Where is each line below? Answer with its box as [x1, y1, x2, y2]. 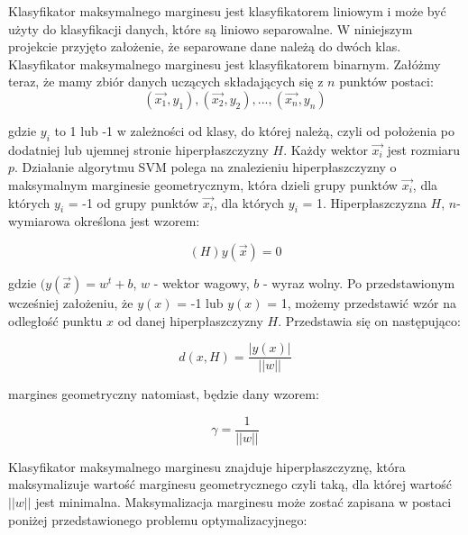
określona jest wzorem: [74, 212, 200, 231]
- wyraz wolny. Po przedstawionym [262, 273, 455, 292]
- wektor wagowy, [153, 273, 250, 292]
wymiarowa [8, 212, 70, 231]
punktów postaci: [339, 72, 434, 91]
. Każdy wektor [283, 140, 368, 159]
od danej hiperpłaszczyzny [117, 311, 263, 330]
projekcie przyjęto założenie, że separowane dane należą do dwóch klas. [8, 37, 401, 56]
